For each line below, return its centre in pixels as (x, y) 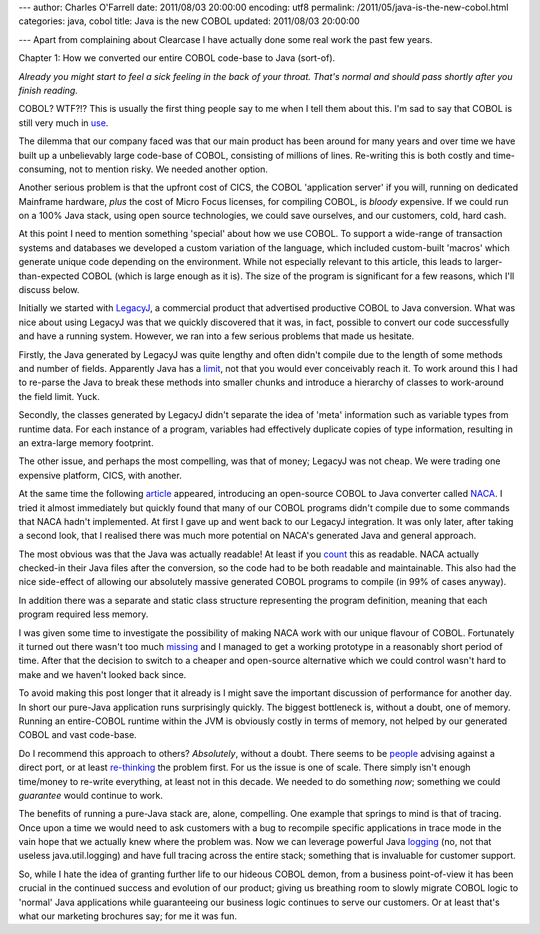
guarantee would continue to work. (91, 795)
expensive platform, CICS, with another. (100, 475)
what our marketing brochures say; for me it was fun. (128, 916)
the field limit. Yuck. (59, 396)
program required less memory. (83, 614)
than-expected (49, 276)
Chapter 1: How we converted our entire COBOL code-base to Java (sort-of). (177, 58)
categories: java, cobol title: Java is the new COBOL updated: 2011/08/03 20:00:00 (189, 21)
